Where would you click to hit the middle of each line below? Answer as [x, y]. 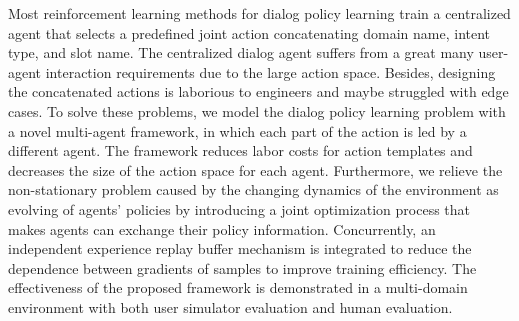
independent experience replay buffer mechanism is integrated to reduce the [240, 248]
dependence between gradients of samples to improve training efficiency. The [242, 267]
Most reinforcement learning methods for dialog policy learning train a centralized [259, 13]
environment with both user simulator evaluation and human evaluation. [230, 306]
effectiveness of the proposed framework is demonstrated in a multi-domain [238, 287]
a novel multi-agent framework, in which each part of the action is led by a [237, 130]
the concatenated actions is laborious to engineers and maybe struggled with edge [258, 91]
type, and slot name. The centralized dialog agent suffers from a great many [241, 52]
